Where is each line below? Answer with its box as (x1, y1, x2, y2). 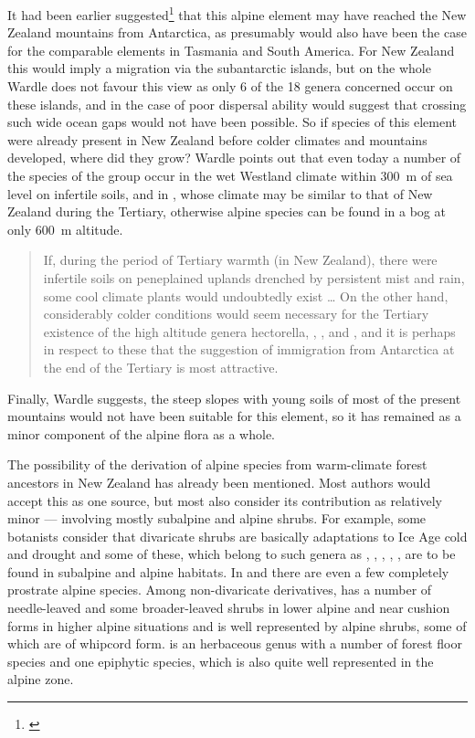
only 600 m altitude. (7, 219, 123, 238)
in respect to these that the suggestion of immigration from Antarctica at (43, 340, 455, 359)
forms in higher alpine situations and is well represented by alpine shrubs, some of (7, 616, 467, 635)
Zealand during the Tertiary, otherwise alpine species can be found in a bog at (7, 202, 446, 221)
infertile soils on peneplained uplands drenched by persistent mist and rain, (43, 268, 465, 287)
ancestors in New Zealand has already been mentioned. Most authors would (7, 472, 431, 491)
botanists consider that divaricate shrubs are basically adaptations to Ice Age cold (7, 526, 468, 545)
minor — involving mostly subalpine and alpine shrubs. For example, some (7, 509, 427, 528)
